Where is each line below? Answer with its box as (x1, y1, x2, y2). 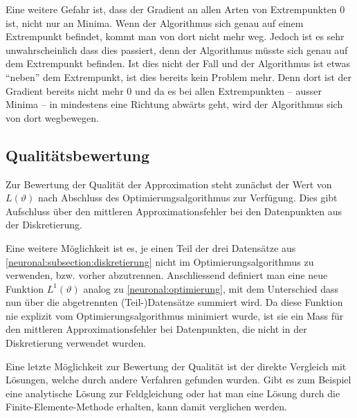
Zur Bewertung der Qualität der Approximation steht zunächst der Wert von (6, 176, 332, 191)
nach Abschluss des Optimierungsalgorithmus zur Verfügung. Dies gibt (37, 190, 338, 205)
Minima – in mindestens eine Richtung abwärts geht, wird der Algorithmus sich (6, 97, 343, 111)
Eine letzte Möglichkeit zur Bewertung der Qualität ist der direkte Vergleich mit (6, 358, 347, 373)
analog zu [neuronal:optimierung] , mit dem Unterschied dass (83, 281, 339, 296)
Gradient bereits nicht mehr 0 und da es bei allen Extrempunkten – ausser (6, 83, 322, 98)
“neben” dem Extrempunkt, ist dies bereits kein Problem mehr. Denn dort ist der (6, 69, 352, 84)
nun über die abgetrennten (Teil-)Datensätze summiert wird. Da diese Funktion (6, 295, 343, 309)
